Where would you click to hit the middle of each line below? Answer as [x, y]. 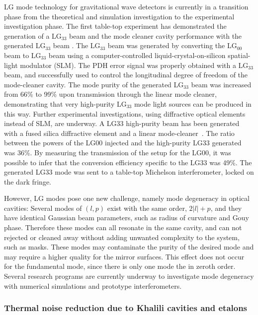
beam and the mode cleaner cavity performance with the [156, 35]
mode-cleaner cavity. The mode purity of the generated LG [94, 84]
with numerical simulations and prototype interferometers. [93, 285]
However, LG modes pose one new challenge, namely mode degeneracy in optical [127, 198]
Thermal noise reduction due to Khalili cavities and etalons [126, 308]
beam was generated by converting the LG [172, 45]
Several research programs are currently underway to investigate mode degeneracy [129, 276]
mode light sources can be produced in [193, 103]
